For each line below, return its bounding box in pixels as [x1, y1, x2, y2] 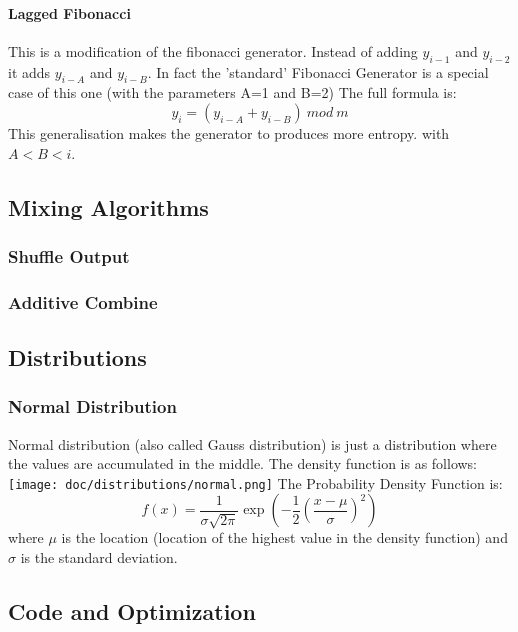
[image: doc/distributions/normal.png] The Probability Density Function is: [8, 472, 503, 493]
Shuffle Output [8, 243, 130, 268]
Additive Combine [8, 289, 158, 314]
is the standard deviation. [20, 547, 178, 568]
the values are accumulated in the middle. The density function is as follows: [8, 453, 478, 474]
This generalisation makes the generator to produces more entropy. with [8, 122, 450, 143]
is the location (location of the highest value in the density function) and [61, 527, 508, 548]
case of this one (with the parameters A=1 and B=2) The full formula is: [8, 82, 457, 103]
